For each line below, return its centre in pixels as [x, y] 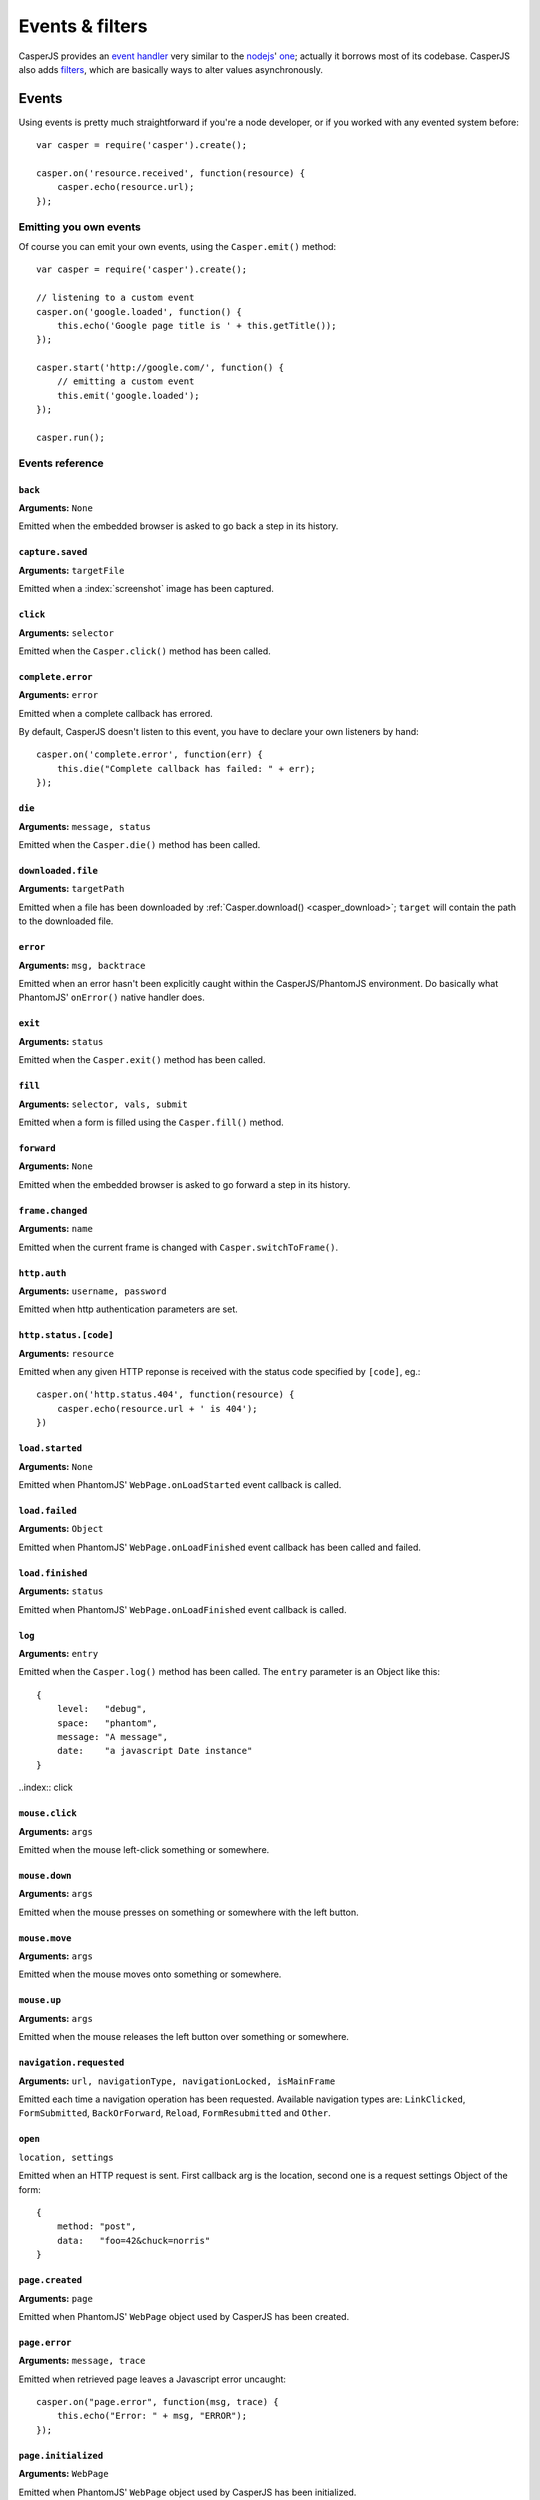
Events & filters [83, 26]
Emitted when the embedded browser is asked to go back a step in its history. [178, 526]
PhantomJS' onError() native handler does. [111, 997]
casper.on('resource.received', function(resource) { [170, 173]
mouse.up [40, 2000]
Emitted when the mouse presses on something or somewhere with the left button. [188, 1912]
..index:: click [46, 1787]
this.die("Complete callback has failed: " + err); [186, 768]
